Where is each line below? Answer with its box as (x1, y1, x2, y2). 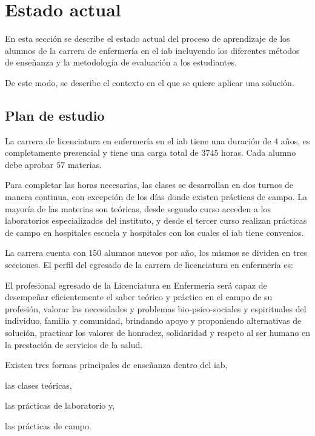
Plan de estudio (5, 106, 105, 124)
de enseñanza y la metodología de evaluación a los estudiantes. (5, 56, 237, 69)
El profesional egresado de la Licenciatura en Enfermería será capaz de (5, 278, 267, 291)
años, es (280, 134, 310, 147)
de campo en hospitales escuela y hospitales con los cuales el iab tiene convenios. (5, 226, 304, 238)
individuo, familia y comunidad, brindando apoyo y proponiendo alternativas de (5, 314, 302, 327)
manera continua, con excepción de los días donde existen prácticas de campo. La (5, 190, 308, 203)
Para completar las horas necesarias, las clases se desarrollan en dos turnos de (5, 178, 294, 191)
